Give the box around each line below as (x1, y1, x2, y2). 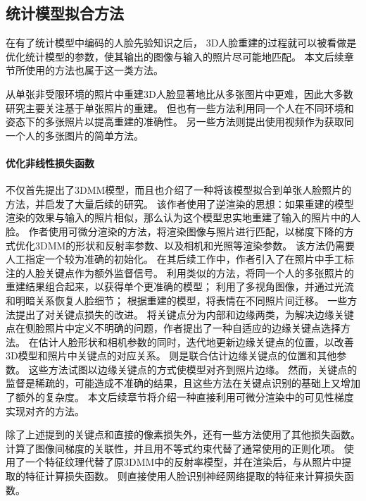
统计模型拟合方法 (6, 2, 124, 24)
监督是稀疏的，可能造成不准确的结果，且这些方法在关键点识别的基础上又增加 (6, 376, 360, 390)
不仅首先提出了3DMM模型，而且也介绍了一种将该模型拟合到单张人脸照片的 (6, 183, 352, 197)
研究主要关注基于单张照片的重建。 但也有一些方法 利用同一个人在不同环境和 (6, 100, 354, 115)
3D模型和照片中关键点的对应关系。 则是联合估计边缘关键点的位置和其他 (6, 348, 337, 363)
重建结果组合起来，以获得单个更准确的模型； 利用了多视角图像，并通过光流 (6, 279, 354, 294)
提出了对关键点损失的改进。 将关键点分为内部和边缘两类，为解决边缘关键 (15, 307, 354, 321)
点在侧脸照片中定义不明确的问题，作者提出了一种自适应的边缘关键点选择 (6, 321, 341, 335)
